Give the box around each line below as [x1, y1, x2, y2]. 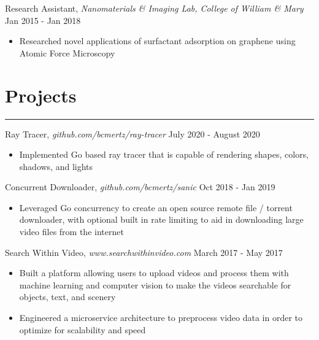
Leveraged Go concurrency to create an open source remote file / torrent [19, 201, 293, 214]
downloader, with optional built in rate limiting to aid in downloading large [19, 213, 304, 226]
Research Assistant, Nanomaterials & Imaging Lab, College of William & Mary [5, 2, 304, 14]
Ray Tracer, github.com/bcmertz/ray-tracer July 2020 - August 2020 [5, 127, 260, 140]
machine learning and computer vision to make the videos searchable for [19, 278, 291, 291]
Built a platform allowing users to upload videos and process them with [19, 266, 289, 279]
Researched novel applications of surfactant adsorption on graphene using [19, 34, 296, 47]
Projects [5, 82, 77, 107]
